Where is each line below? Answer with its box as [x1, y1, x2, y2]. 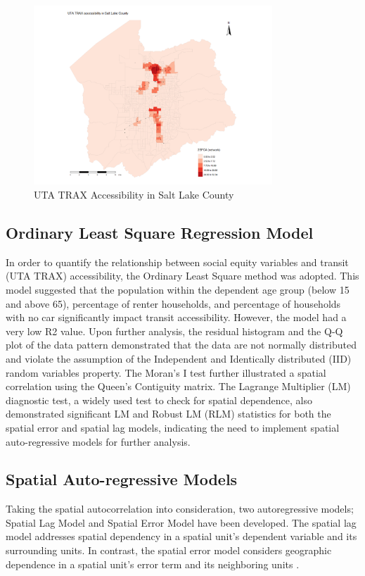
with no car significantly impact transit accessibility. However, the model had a [6, 310, 347, 325]
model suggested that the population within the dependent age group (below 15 [6, 282, 350, 296]
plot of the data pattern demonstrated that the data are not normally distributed [6, 337, 357, 352]
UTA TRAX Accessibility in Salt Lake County [34, 187, 234, 201]
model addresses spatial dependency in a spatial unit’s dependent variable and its [6, 529, 357, 544]
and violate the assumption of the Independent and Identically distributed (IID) [6, 351, 352, 365]
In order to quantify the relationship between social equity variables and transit [6, 254, 349, 269]
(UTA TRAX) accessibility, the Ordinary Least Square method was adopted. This [6, 268, 359, 283]
